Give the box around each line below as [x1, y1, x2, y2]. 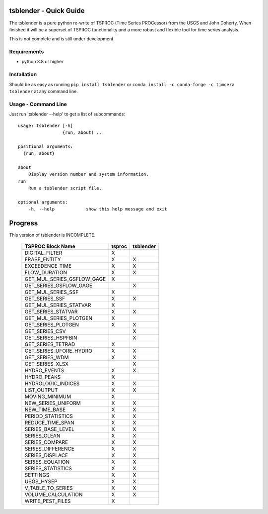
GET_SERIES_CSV [24, 328, 67, 335]
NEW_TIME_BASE [24, 406, 66, 413]
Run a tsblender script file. [28, 186, 102, 191]
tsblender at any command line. [9, 88, 78, 94]
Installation [9, 71, 37, 78]
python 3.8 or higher [21, 59, 64, 65]
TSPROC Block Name [24, 243, 75, 250]
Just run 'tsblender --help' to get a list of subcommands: [9, 111, 125, 117]
